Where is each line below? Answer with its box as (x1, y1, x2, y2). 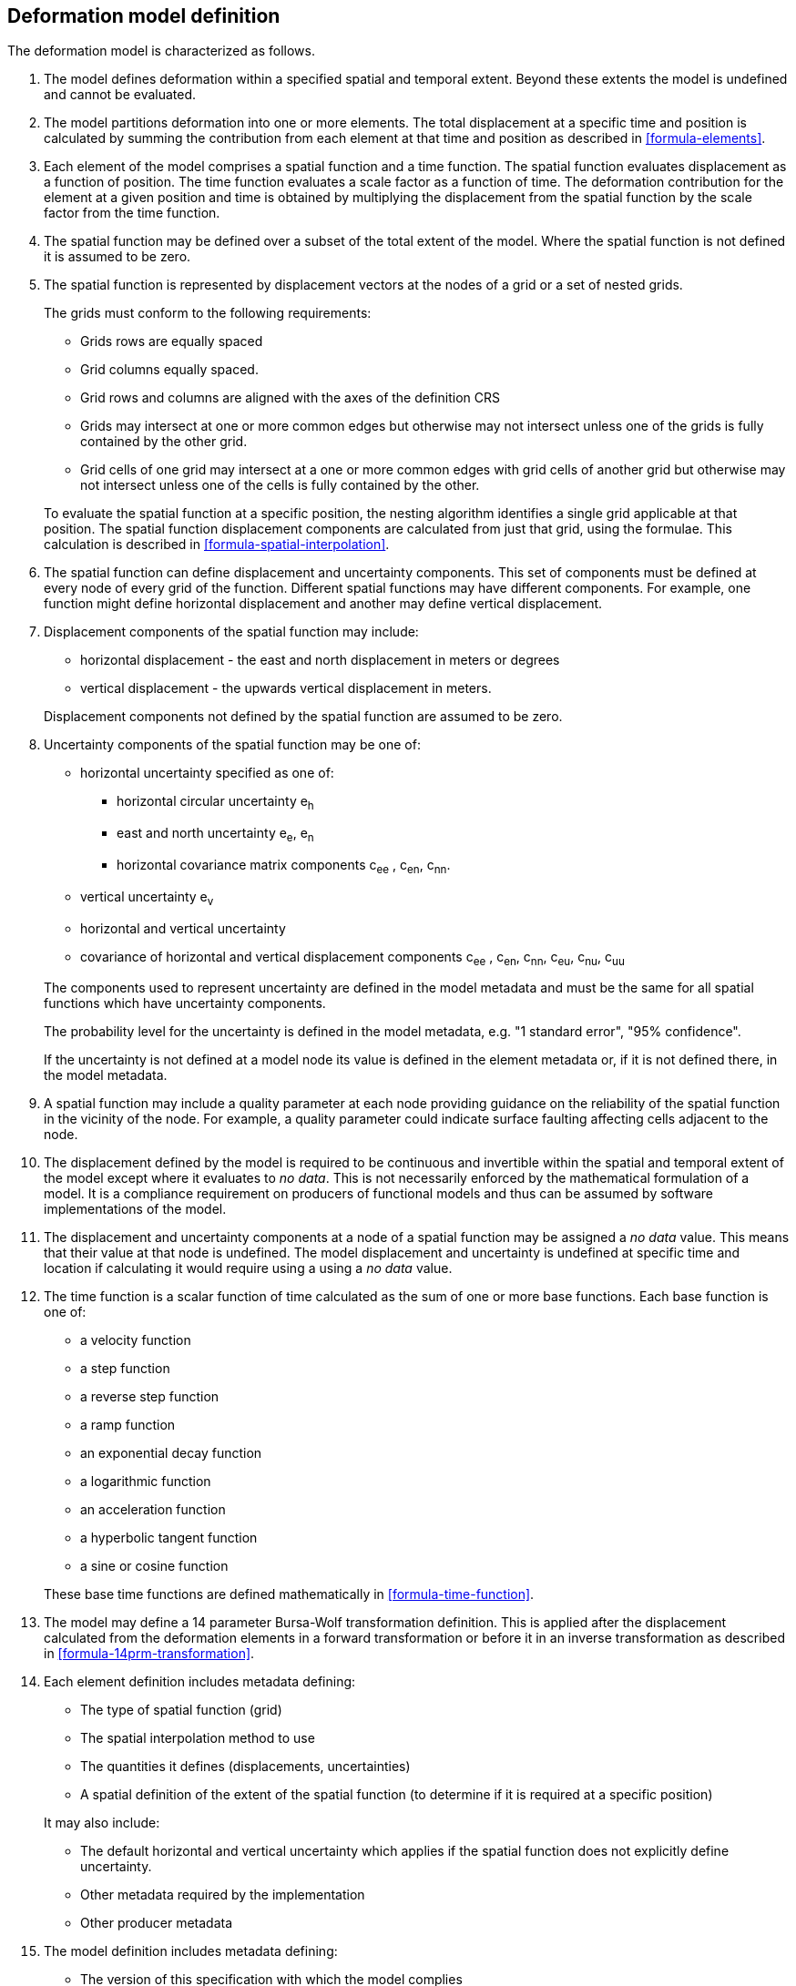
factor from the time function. (44, 205, 220, 221)
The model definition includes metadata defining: (44, 1943, 338, 1960)
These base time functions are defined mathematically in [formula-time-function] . (44, 1586, 535, 1603)
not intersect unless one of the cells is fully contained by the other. (80, 477, 480, 494)
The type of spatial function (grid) (80, 1702, 282, 1718)
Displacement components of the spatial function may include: (44, 624, 419, 640)
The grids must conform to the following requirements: (44, 305, 372, 321)
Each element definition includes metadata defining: (44, 1674, 356, 1690)
